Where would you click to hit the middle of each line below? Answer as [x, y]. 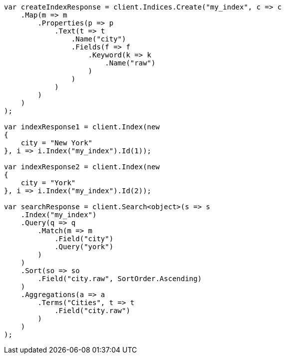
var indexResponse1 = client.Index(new [82, 127]
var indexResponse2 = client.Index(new [82, 167]
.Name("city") [99, 39]
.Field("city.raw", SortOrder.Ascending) [120, 279]
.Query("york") [84, 247]
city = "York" [48, 183]
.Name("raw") [130, 63]
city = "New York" [57, 143]
